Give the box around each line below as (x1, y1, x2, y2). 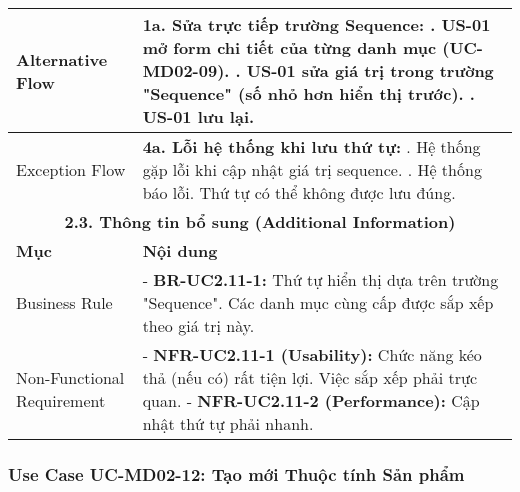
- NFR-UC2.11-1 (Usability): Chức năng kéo (142, 343, 482, 366)
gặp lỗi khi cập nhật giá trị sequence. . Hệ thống (142, 158, 482, 181)
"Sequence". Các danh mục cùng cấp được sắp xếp (142, 291, 494, 314)
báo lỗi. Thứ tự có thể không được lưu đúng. (142, 181, 456, 204)
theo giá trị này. (142, 314, 255, 337)
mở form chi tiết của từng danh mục (142, 36, 437, 59)
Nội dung (142, 239, 218, 262)
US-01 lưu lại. (142, 105, 255, 128)
